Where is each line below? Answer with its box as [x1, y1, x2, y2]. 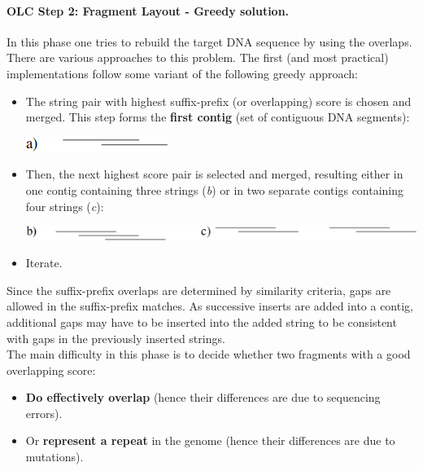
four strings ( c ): [25, 197, 104, 214]
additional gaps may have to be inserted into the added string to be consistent [7, 313, 397, 330]
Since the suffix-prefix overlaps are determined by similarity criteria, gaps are [7, 281, 391, 298]
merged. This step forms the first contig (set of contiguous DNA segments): [25, 108, 410, 125]
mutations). [25, 448, 84, 465]
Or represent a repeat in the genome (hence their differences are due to [25, 432, 395, 449]
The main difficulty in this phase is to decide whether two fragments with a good [7, 346, 411, 363]
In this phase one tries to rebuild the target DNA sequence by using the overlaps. [7, 33, 412, 50]
